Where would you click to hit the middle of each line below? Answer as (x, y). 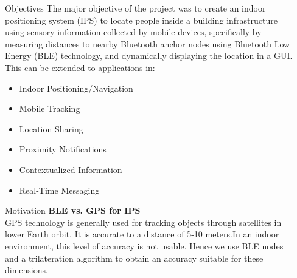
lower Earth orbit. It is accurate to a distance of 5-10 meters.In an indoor (142, 234)
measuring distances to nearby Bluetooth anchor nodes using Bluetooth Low (148, 43)
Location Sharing (51, 128)
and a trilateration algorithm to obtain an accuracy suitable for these (134, 258)
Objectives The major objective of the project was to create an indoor (135, 8)
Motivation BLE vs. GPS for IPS (73, 210)
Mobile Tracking (50, 108)
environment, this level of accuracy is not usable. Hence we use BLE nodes (144, 246)
